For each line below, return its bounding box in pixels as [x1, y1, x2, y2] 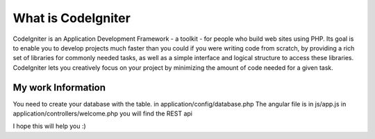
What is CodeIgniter [12, 10, 131, 26]
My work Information [12, 82, 106, 93]
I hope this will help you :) [12, 122, 86, 131]
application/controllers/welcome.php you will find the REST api [12, 109, 192, 118]
